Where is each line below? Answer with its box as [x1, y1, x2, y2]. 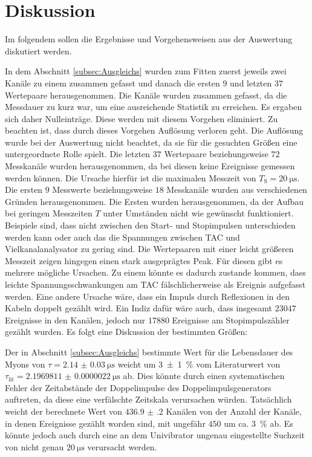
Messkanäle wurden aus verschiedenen [166, 183, 307, 196]
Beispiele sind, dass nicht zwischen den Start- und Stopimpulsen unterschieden [5, 219, 296, 232]
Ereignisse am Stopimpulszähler [172, 313, 290, 326]
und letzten [230, 76, 272, 89]
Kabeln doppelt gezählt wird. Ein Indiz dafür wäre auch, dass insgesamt [5, 302, 273, 314]
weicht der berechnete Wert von [5, 404, 123, 417]
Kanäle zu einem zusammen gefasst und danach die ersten [5, 76, 220, 89]
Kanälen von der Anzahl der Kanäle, [166, 404, 302, 417]
